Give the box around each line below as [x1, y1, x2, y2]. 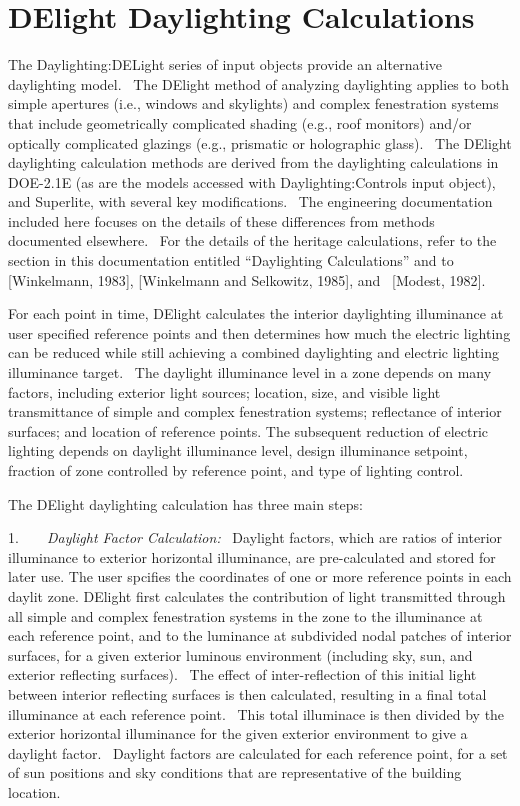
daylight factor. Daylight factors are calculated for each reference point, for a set [8, 742, 508, 763]
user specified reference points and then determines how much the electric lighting [8, 322, 511, 343]
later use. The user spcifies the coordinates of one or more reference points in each [8, 566, 512, 587]
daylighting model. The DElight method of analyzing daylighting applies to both [8, 73, 510, 94]
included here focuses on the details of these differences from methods [8, 210, 435, 231]
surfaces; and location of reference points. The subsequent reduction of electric [8, 420, 489, 441]
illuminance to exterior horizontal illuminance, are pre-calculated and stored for [8, 546, 496, 567]
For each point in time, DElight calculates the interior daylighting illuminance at [8, 303, 504, 324]
